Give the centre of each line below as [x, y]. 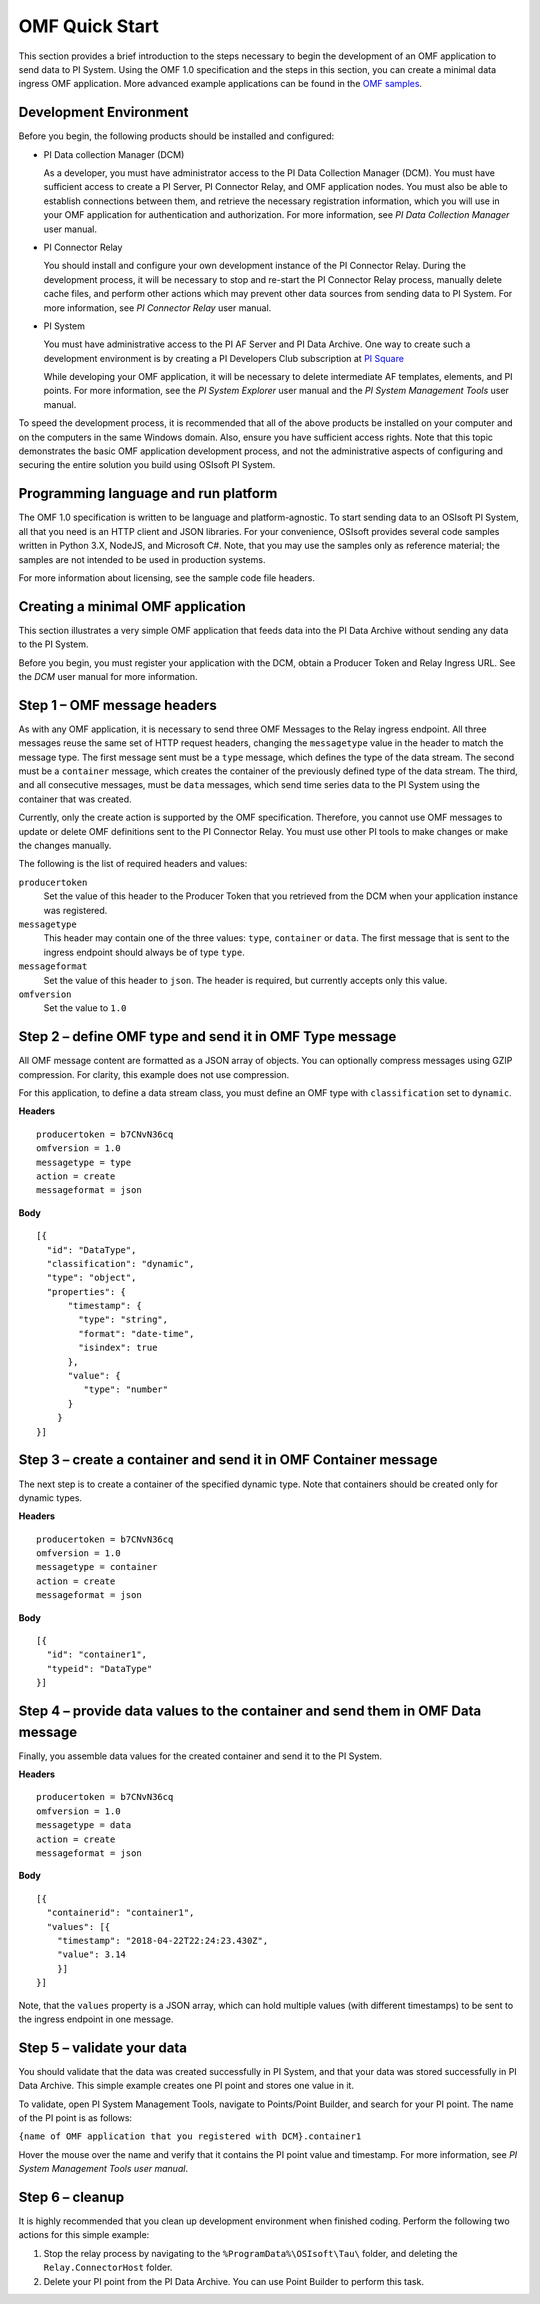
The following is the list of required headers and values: [133, 864]
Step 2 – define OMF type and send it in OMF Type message [207, 1036]
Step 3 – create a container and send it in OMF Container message [228, 1460]
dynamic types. [50, 1497]
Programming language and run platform [148, 493]
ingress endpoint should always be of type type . [144, 952]
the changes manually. [65, 846]
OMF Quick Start [89, 26]
